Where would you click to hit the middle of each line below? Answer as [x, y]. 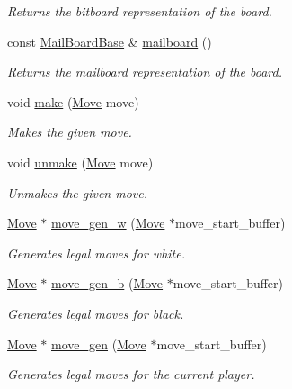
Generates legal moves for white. [96, 253]
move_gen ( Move [99, 344]
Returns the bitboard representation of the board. [140, 11]
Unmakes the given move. [78, 192]
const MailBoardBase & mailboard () [110, 41]
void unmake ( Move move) [80, 162]
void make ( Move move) [73, 101]
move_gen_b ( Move [107, 283]
